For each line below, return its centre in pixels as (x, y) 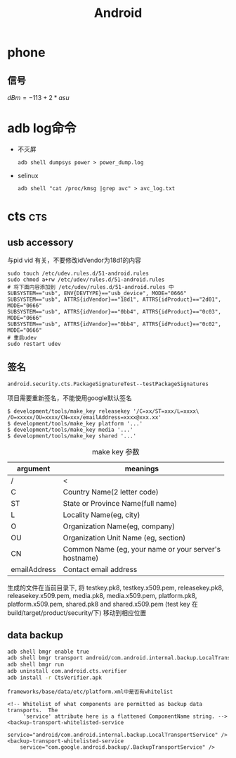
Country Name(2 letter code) (111, 492)
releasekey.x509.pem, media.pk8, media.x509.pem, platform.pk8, (102, 595)
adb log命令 (42, 129)
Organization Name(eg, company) (119, 526)
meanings (142, 468)
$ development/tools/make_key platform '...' (75, 423)
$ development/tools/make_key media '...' (70, 430)
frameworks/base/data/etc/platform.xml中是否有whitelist (90, 692)
